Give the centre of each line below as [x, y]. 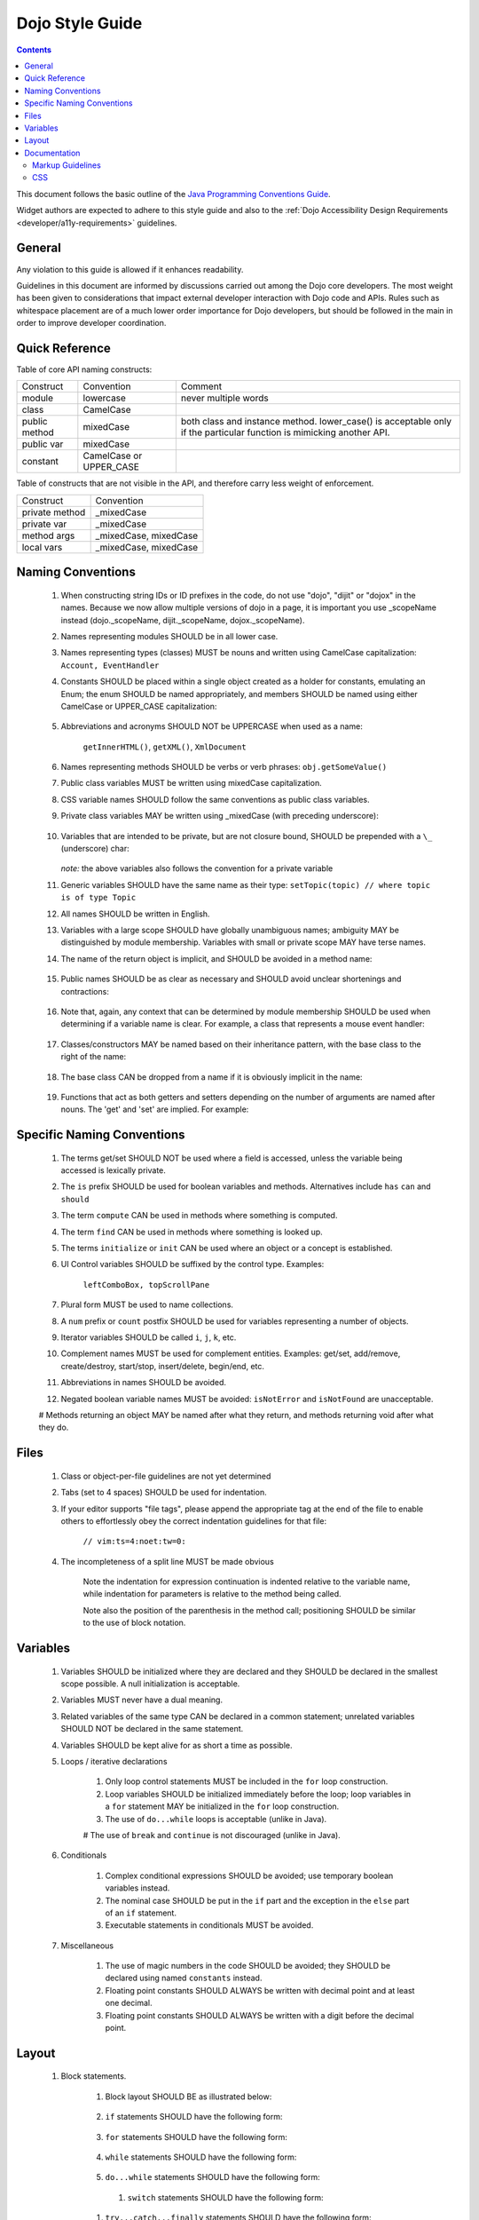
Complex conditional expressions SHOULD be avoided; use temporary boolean [249, 1875]
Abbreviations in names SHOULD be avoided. [143, 1383]
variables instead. [137, 1888]
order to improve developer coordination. [91, 323]
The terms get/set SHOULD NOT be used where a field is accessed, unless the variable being [232, 1158]
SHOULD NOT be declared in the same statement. [152, 1729]
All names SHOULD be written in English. [135, 914]
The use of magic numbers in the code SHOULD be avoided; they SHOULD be [247, 1966]
